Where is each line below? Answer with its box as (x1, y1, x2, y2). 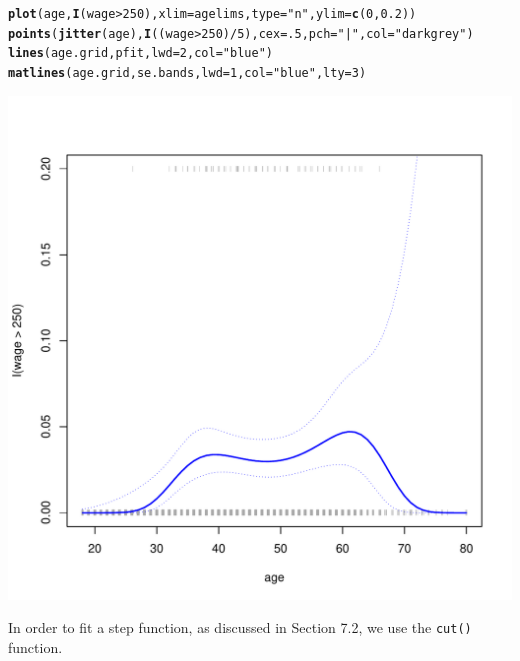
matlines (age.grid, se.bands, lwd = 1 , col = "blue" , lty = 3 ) (8, 65, 367, 80)
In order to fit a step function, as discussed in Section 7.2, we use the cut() (8, 617, 472, 638)
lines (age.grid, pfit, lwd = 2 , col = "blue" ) (8, 46, 273, 61)
